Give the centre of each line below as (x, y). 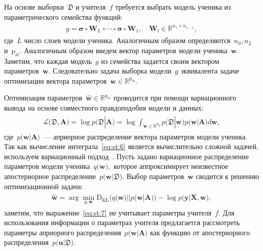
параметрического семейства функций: (63, 16)
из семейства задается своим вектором (160, 61)
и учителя (91, 7)
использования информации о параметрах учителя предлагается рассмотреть (122, 222)
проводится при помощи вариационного (175, 98)
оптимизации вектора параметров (55, 80)
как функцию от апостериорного (200, 232)
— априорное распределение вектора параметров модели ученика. (146, 136)
